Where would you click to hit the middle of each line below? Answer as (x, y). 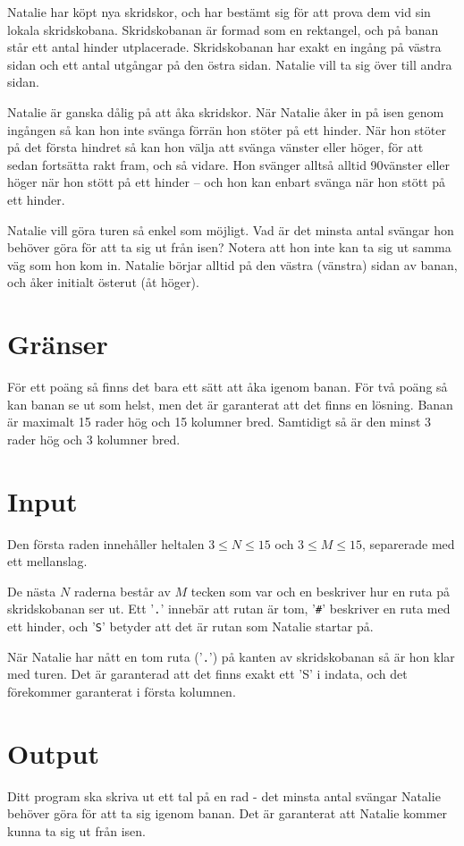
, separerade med (409, 543)
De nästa (32, 591)
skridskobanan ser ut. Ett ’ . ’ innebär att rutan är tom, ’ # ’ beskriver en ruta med (229, 609)
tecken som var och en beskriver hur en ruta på (321, 591)
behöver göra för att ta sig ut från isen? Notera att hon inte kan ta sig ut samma (229, 247)
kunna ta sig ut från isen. (76, 830)
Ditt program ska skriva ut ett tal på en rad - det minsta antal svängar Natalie (224, 795)
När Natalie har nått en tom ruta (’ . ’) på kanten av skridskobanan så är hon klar (231, 656)
